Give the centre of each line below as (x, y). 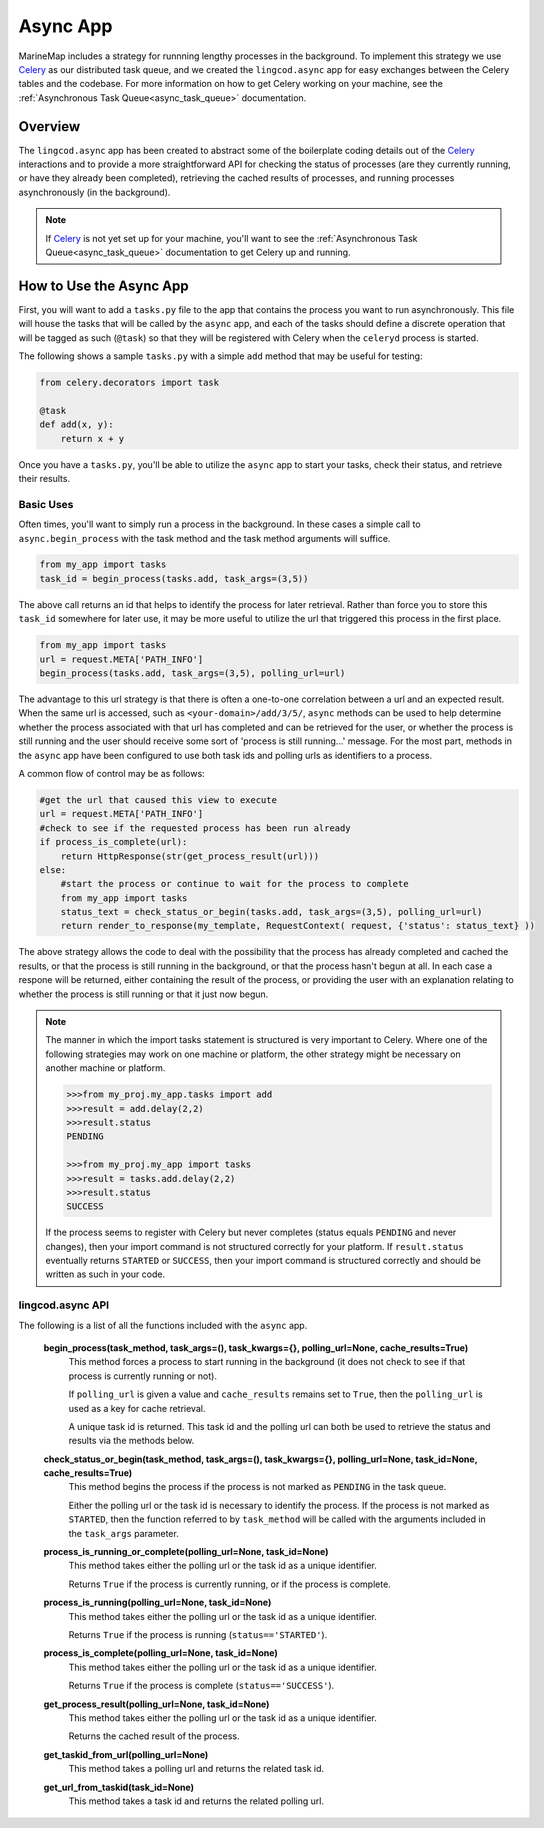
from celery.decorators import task (129, 383)
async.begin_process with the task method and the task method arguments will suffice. (204, 538)
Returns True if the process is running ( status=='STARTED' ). (198, 1634)
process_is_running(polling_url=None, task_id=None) (157, 1602)
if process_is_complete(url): (113, 842)
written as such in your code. (105, 1274)
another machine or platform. (105, 1068)
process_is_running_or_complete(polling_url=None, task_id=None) (186, 1552)
